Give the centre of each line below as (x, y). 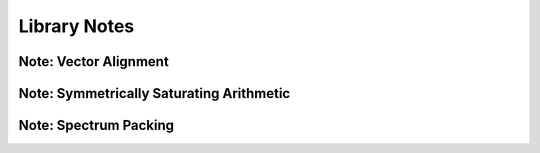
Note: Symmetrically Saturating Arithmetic (154, 93)
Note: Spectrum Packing (96, 125)
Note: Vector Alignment (93, 61)
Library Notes (76, 26)
